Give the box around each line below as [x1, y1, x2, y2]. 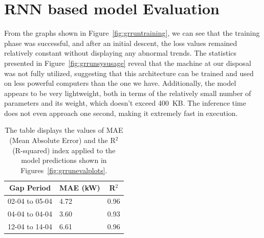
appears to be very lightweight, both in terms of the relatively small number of [4, 87, 251, 98]
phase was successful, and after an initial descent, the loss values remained [4, 37, 237, 48]
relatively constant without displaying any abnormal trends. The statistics [4, 47, 237, 58]
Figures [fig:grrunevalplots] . [20, 164, 107, 175]
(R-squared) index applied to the [12, 145, 116, 155]
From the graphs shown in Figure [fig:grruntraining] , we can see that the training [4, 28, 260, 38]
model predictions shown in [21, 155, 107, 165]
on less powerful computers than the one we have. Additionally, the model [4, 78, 236, 88]
